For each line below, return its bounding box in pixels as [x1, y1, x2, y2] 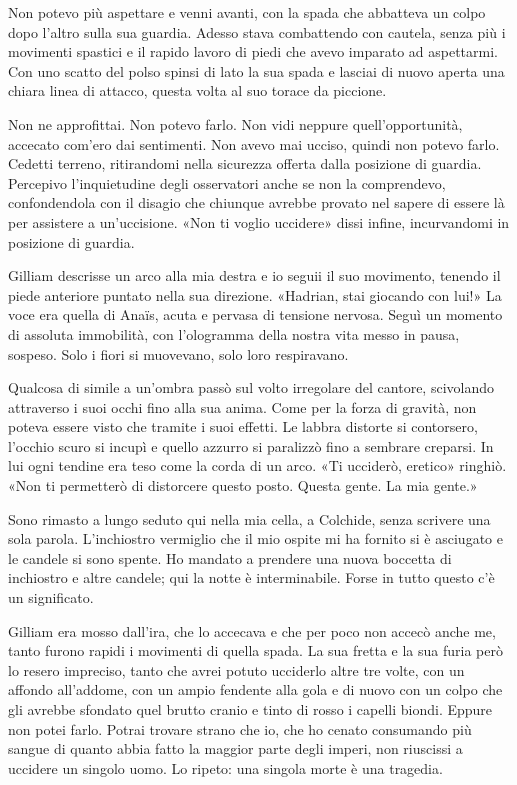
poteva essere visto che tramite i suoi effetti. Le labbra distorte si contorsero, [8, 416, 478, 437]
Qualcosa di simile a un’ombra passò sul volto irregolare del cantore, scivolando [8, 377, 494, 398]
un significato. [8, 587, 94, 608]
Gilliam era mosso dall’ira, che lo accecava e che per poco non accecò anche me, [8, 620, 496, 641]
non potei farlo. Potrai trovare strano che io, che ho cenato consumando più [8, 718, 472, 739]
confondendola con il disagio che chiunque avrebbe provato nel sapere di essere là [8, 192, 505, 213]
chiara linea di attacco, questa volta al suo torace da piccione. [8, 80, 387, 101]
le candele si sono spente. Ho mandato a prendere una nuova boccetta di [8, 547, 452, 568]
